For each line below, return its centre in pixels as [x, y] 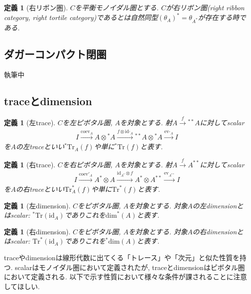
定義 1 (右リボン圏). [36, 7]
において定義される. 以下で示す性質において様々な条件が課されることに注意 [125, 277]
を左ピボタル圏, [87, 123]
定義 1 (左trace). [30, 123]
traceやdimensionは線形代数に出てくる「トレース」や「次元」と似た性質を [122, 257]
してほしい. [22, 286]
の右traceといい [40, 189]
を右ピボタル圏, [87, 164]
